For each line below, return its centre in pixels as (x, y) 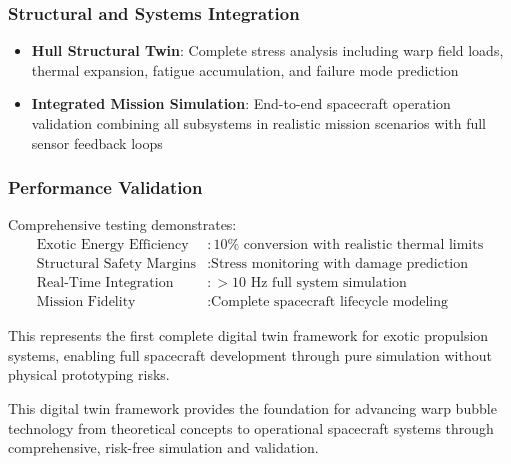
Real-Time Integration (105, 283)
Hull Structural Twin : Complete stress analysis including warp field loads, (267, 50)
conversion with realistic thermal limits (363, 245)
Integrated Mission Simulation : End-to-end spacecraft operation (241, 103)
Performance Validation (105, 187)
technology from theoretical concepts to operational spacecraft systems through (251, 427)
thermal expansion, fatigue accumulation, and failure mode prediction (245, 69)
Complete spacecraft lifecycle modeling (329, 302)
